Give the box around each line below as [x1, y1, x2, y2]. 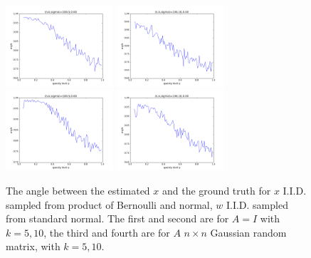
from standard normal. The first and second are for [6, 211, 229, 226]
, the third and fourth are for [43, 225, 170, 239]
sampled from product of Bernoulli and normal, [6, 197, 213, 212]
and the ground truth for [162, 182, 271, 197]
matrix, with [6, 239, 60, 254]
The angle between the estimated [6, 182, 150, 197]
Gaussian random [210, 225, 287, 239]
